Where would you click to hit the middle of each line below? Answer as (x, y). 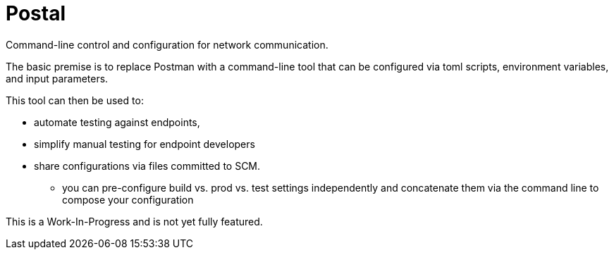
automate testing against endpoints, (117, 122)
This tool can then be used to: (75, 100)
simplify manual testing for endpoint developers (145, 144)
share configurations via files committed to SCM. (147, 166)
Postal (36, 13)
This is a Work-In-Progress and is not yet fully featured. (134, 221)
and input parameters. (57, 78)
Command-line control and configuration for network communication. (167, 44)
